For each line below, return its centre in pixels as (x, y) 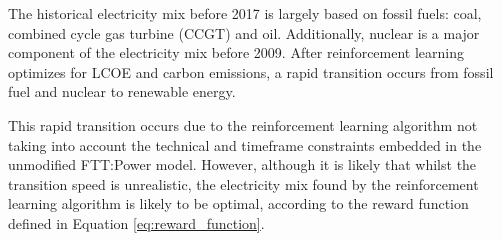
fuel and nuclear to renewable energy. (122, 91)
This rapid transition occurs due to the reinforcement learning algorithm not (243, 124)
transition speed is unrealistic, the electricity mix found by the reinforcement (243, 183)
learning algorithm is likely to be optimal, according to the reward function (238, 203)
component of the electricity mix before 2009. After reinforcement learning (236, 52)
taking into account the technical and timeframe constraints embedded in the (245, 144)
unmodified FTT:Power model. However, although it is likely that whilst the (242, 164)
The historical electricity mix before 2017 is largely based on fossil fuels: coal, (245, 13)
